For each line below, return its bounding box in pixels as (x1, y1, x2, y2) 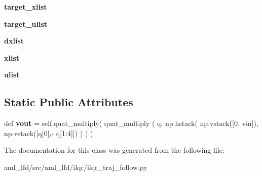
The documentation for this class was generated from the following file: (4, 145, 224, 155)
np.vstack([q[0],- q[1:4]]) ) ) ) (4, 127, 93, 138)
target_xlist (4, 2, 47, 12)
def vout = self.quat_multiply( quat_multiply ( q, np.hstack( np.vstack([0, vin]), (4, 118, 258, 128)
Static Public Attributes (4, 94, 133, 110)
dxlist (4, 35, 24, 46)
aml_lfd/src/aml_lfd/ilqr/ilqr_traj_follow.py (4, 161, 147, 172)
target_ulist (4, 18, 48, 29)
